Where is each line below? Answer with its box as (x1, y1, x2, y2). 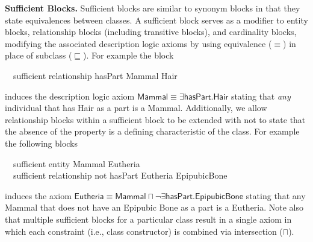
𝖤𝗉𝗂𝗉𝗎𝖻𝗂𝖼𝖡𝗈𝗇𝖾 (194, 192, 243, 201)
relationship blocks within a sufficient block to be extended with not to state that (5, 113, 306, 126)
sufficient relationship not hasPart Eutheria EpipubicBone (13, 169, 228, 182)
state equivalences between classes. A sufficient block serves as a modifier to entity (5, 13, 308, 26)
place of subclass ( (5, 49, 72, 62)
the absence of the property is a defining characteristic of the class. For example (5, 125, 300, 138)
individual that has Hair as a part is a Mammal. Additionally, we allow (5, 101, 267, 114)
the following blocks (5, 136, 78, 149)
